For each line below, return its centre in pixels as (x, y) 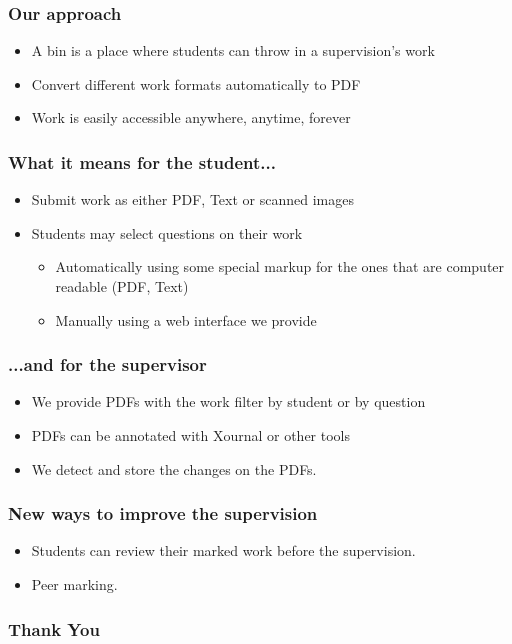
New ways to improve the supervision (163, 513)
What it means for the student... (142, 161)
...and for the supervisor (107, 364)
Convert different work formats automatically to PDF (196, 83)
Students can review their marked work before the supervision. (223, 550)
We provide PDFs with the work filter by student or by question (228, 401)
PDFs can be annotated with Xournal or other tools (191, 435)
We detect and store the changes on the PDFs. (174, 468)
